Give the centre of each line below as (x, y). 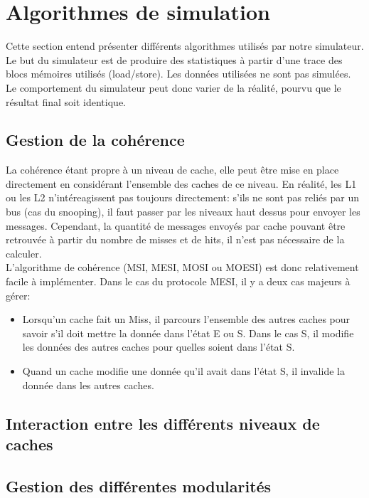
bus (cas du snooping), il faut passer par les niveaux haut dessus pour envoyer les (183, 212)
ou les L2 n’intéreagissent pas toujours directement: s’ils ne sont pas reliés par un (182, 197)
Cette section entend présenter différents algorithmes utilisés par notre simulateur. (185, 46)
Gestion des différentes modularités (139, 486)
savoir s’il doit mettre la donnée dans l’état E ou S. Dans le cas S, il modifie (188, 333)
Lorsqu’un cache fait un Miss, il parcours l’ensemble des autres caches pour (186, 319)
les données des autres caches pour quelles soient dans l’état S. (159, 347)
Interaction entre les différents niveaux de (163, 423)
